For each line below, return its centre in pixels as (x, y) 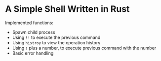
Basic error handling (33, 53)
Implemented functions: (29, 23)
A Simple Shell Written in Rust (67, 9)
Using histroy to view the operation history (56, 42)
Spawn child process (34, 32)
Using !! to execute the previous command (56, 37)
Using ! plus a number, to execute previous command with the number (84, 48)
